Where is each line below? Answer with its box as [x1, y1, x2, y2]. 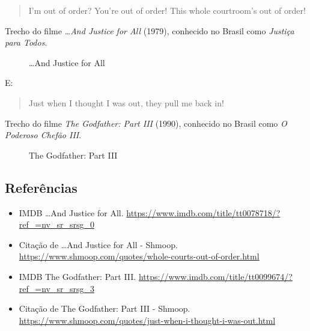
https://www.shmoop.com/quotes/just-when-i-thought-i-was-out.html [19, 314, 276, 326]
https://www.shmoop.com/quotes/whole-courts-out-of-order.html [19, 250, 260, 263]
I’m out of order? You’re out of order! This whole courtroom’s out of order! [28, 4, 306, 16]
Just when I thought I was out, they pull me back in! [28, 96, 224, 109]
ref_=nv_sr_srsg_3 [19, 282, 94, 294]
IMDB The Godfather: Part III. [19, 270, 136, 282]
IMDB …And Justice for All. [19, 206, 124, 219]
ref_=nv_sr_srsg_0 [19, 218, 94, 231]
